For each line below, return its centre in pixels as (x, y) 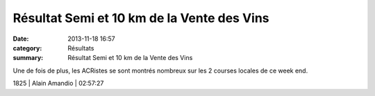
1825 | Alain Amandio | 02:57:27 (58, 84)
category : (27, 48)
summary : (28, 58)
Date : (21, 39)
